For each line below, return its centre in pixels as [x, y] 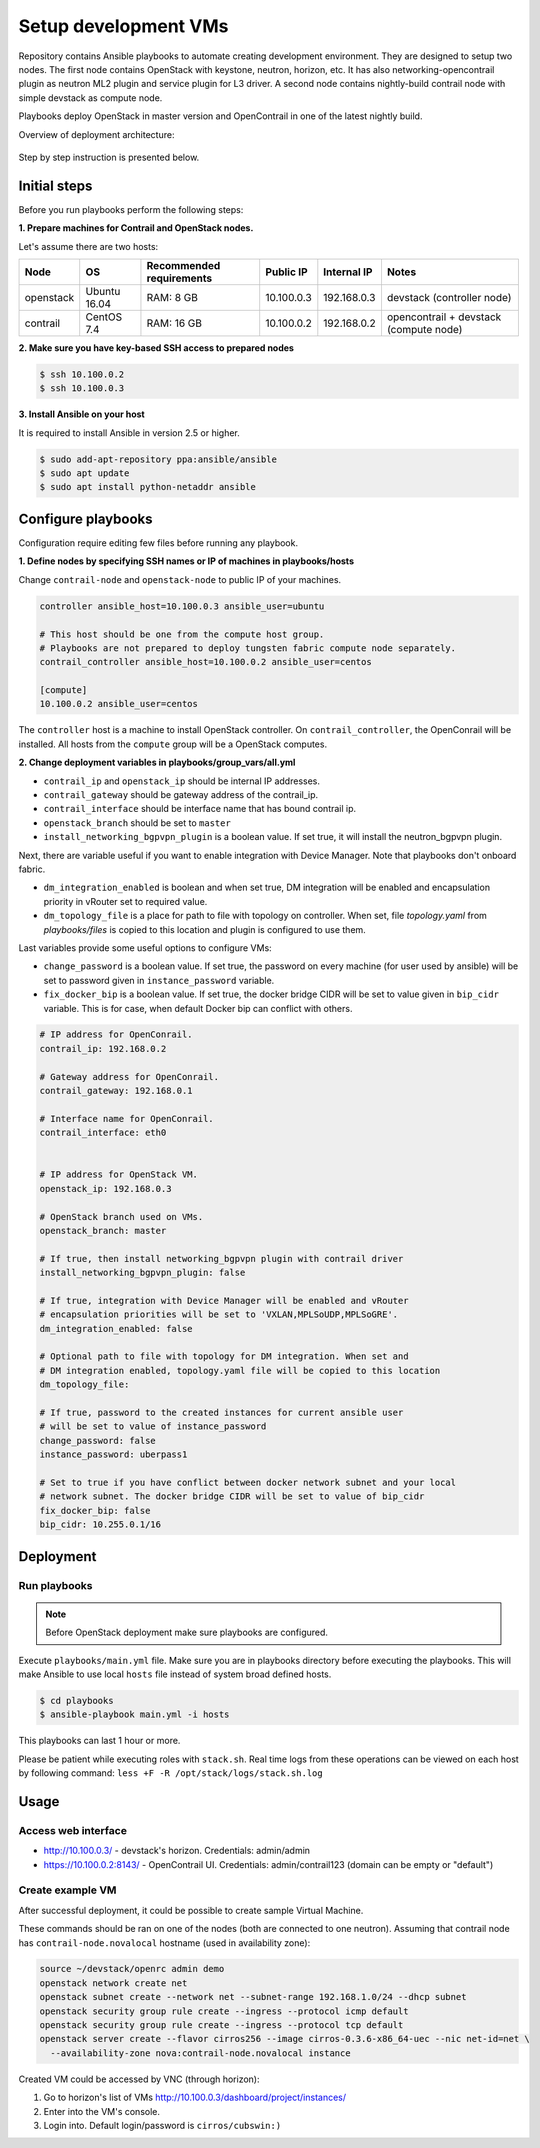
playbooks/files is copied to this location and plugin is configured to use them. [205, 929]
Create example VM [67, 1890]
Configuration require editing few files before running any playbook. [158, 542]
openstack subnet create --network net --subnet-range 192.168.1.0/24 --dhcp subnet [253, 1997]
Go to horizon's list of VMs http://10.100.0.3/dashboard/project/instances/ [195, 2097]
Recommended [183, 265]
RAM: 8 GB [172, 297]
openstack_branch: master [103, 1230]
